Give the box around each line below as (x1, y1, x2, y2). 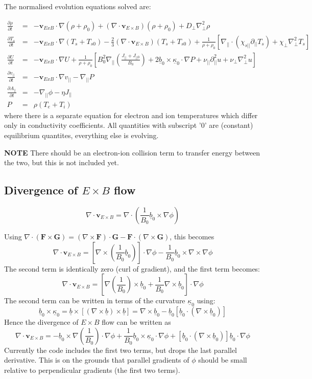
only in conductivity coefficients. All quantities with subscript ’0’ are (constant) (4, 120, 253, 130)
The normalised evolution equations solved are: (4, 1, 151, 11)
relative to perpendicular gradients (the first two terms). (4, 364, 180, 375)
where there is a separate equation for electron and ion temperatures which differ (4, 109, 258, 120)
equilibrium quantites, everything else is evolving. (4, 129, 159, 140)
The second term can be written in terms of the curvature (4, 295, 185, 306)
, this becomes (170, 231, 214, 241)
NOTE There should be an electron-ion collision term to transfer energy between (4, 147, 260, 158)
